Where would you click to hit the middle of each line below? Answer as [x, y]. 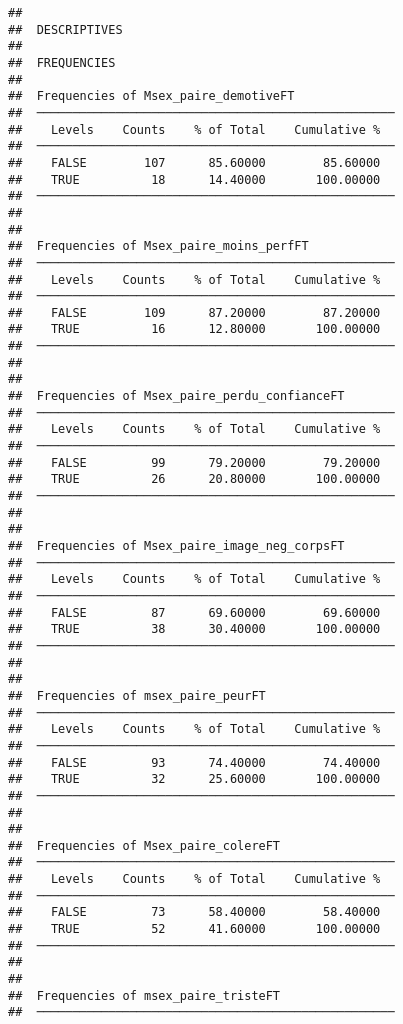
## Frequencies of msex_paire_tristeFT [144, 995]
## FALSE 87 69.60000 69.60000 [194, 612]
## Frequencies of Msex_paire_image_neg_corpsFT [176, 546]
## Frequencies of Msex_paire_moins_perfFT [158, 246]
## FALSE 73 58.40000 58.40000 [194, 912]
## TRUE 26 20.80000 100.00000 [194, 479]
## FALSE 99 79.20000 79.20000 [194, 462]
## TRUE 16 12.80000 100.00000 [194, 329]
